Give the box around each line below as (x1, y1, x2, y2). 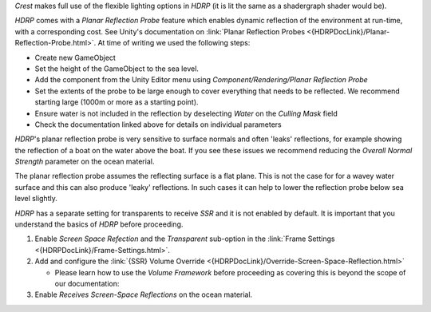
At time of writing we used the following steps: (97, 38, 251, 48)
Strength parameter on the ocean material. (14, 156, 155, 167)
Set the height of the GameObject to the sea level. (34, 64, 200, 73)
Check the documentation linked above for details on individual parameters (34, 120, 283, 129)
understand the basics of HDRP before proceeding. (14, 219, 184, 229)
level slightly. (14, 194, 57, 203)
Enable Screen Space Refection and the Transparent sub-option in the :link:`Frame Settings (34, 234, 335, 243)
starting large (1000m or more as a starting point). (34, 97, 199, 107)
